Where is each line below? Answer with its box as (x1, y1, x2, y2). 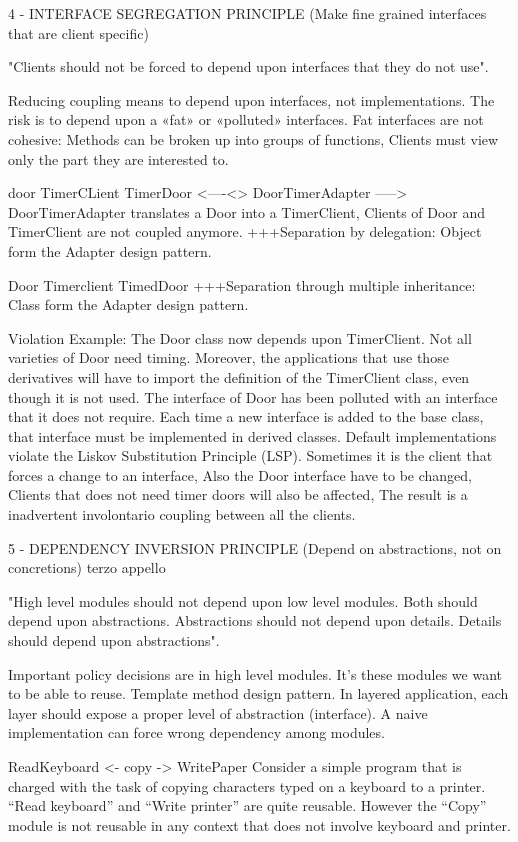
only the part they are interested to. (8, 148, 229, 169)
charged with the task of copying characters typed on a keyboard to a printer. (8, 775, 486, 796)
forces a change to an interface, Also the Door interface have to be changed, (8, 464, 473, 485)
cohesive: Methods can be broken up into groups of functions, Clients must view (8, 128, 499, 149)
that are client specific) (8, 22, 149, 43)
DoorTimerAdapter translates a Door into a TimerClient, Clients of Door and (8, 201, 486, 222)
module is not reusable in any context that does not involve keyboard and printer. (8, 814, 511, 835)
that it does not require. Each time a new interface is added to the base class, (8, 406, 484, 427)
